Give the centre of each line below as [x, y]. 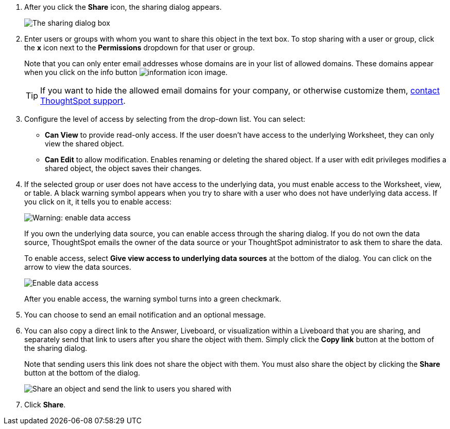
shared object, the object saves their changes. [123, 168]
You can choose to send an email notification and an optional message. [145, 315]
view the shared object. [84, 144]
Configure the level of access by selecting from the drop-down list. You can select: [165, 119]
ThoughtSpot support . [83, 101]
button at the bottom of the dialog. [82, 373]
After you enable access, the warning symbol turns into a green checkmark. [153, 299]
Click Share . [45, 405]
